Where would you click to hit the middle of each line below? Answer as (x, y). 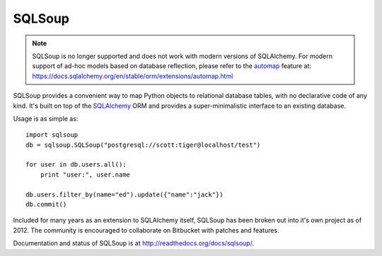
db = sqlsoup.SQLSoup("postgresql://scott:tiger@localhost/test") (143, 145)
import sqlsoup (52, 135)
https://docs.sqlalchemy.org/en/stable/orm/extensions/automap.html (133, 76)
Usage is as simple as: (46, 118)
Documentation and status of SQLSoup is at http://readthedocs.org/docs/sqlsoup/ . (134, 243)
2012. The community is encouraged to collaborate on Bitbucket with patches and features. (146, 230)
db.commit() (46, 205)
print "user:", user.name (85, 174)
